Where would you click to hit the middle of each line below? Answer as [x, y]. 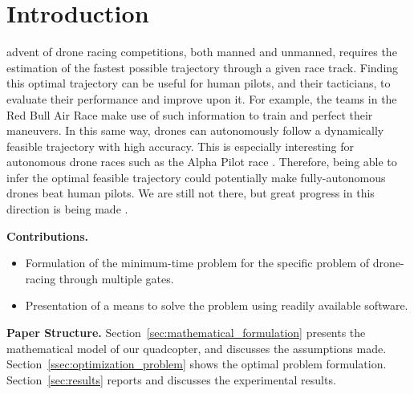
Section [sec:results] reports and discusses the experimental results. [171, 379]
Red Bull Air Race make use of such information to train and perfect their [190, 114]
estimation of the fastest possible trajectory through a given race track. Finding [203, 67]
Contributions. [47, 236]
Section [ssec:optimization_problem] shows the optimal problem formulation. [197, 364]
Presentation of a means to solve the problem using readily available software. [217, 305]
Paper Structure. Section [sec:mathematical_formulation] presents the [186, 333]
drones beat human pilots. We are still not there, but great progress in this [191, 193]
